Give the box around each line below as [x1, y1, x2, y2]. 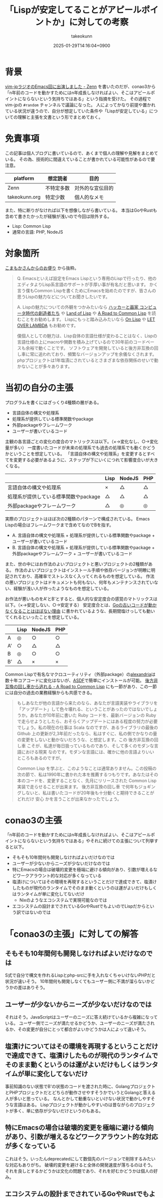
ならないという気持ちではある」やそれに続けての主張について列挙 [21, 838, 154, 844]
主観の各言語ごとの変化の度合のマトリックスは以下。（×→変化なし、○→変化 [5, 438, 159, 444]
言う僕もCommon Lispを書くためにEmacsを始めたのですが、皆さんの [17, 287, 157, 293]
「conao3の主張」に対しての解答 [5, 928, 139, 939]
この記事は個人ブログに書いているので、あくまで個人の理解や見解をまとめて [5, 150, 159, 156]
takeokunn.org [7, 194, 41, 200]
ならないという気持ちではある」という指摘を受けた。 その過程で [21, 96, 151, 102]
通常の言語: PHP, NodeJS [12, 229, 63, 235]
